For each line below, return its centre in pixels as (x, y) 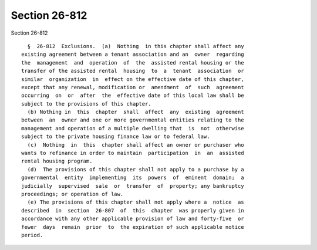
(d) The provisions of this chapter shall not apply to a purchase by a (136, 169)
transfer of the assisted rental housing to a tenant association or (133, 71)
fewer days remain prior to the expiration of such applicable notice (133, 227)
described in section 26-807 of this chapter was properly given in (133, 210)
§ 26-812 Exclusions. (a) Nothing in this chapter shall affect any (136, 46)
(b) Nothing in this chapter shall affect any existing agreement (136, 112)
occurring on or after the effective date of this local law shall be (133, 96)
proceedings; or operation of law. (72, 194)
